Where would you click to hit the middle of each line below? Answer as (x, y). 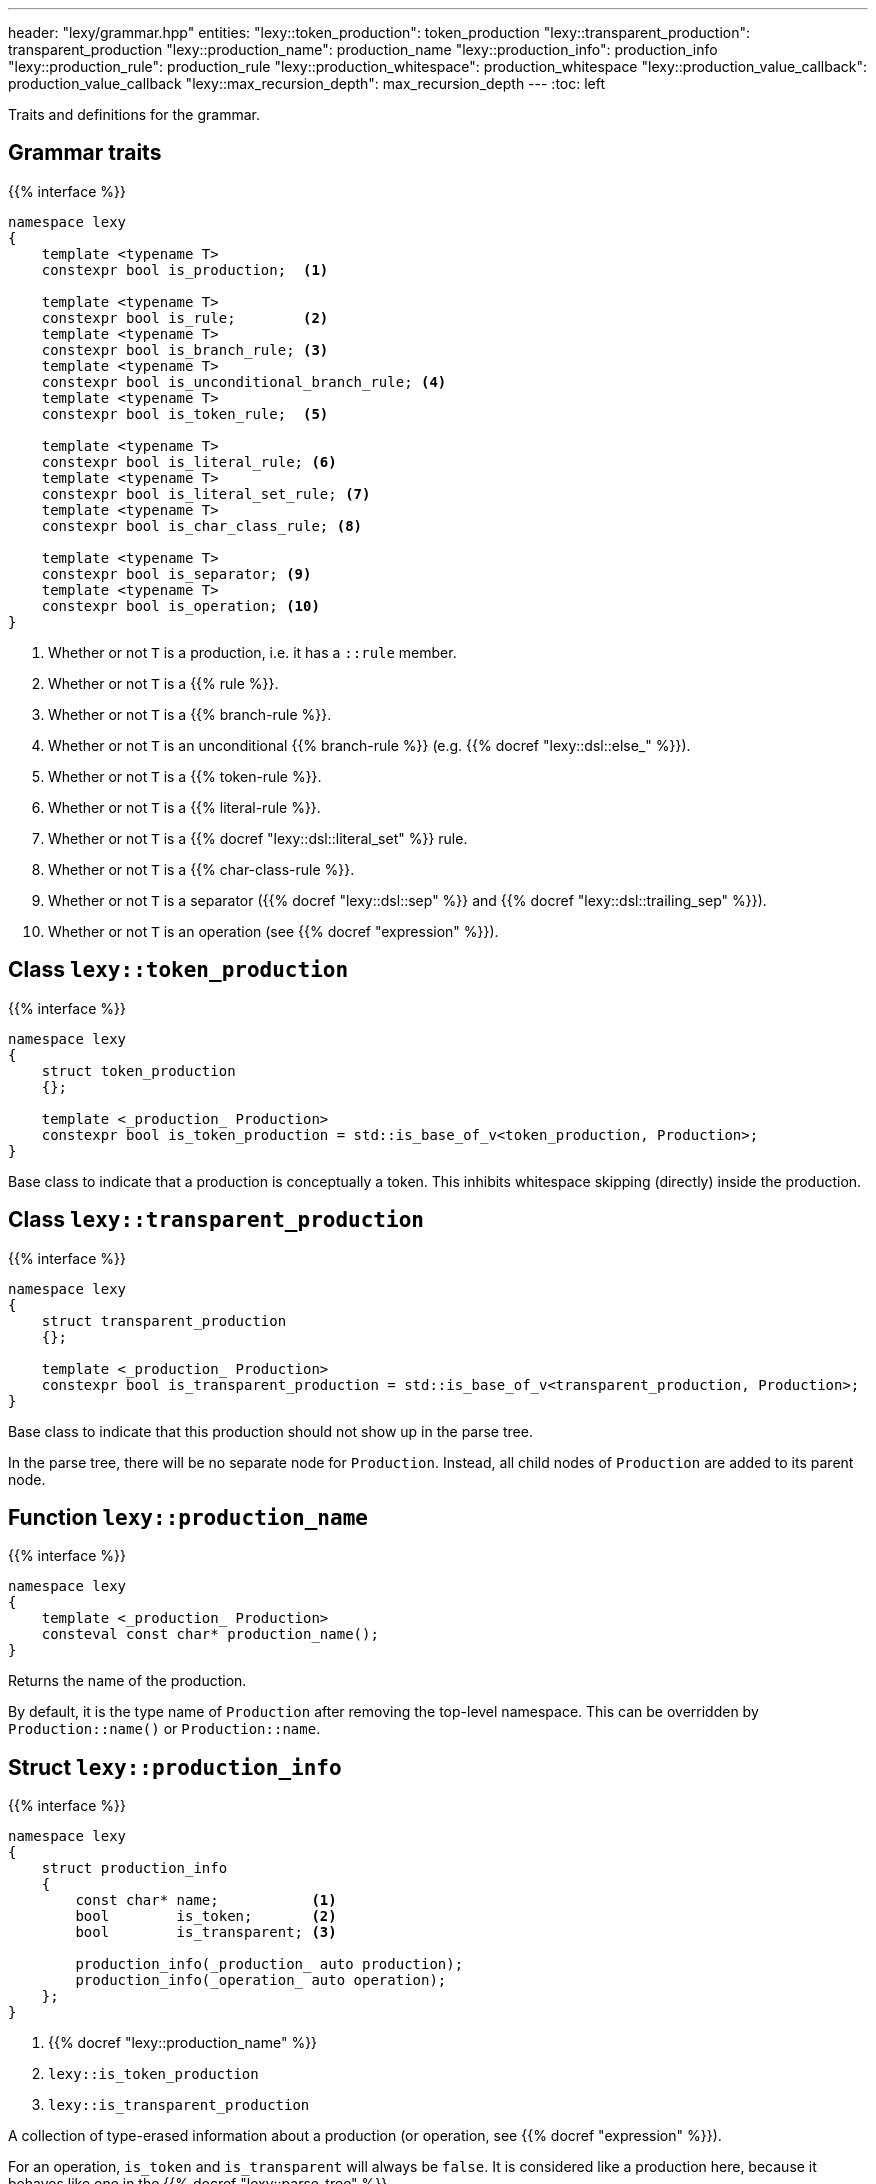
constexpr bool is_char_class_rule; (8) (202, 525)
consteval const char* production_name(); (210, 1634)
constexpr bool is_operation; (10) (180, 605)
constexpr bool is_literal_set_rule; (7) (206, 493)
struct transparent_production (164, 1320)
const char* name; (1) (206, 1900)
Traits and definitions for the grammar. (134, 114)
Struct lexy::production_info (175, 1767)
